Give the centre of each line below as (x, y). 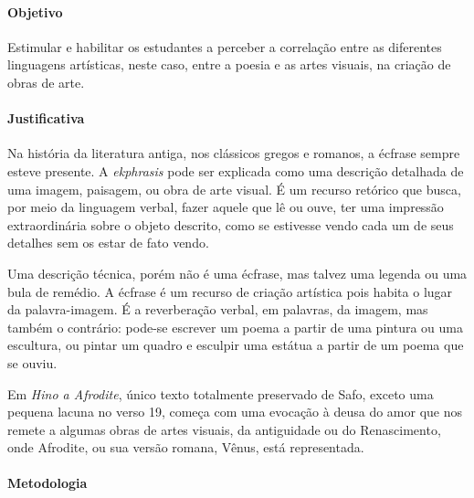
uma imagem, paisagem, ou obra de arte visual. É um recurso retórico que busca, (234, 189)
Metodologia (47, 483)
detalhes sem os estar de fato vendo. (108, 243)
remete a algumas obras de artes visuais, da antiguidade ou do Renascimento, (224, 429)
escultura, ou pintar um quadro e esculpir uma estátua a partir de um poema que (236, 345)
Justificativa (46, 118)
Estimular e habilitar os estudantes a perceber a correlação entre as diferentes (225, 46)
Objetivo (35, 11)
